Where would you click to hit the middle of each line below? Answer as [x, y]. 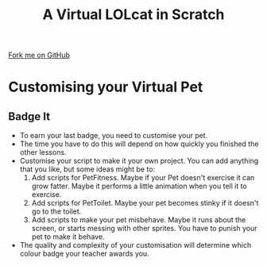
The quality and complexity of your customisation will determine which [135, 245]
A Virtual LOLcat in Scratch [133, 15]
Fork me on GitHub [39, 55]
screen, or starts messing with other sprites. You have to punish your [144, 229]
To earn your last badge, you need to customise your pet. [114, 136]
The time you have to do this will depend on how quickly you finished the [139, 144]
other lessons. [43, 152]
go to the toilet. [56, 211]
